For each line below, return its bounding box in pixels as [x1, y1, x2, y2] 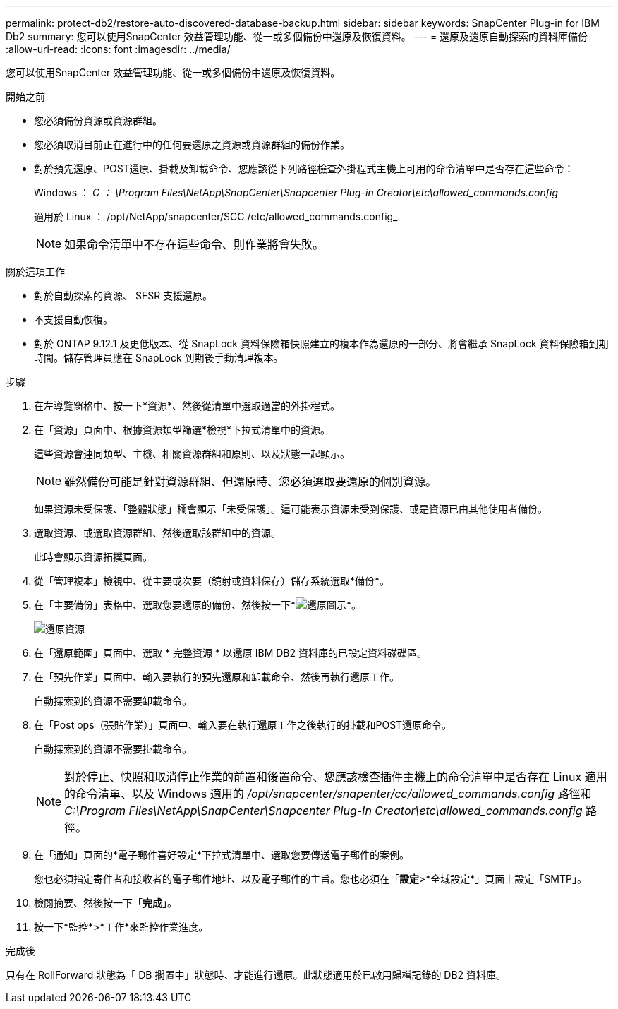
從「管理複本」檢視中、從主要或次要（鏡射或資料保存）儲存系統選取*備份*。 [34, 575, 390, 587]
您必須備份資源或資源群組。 [34, 114, 162, 126]
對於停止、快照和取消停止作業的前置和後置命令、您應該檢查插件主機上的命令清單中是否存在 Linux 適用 [64, 770, 607, 784]
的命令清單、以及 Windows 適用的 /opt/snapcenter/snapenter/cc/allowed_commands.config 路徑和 [64, 787, 592, 801]
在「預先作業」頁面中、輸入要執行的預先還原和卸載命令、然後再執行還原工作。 [34, 671, 399, 683]
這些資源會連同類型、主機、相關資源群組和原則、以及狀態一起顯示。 [34, 448, 350, 460]
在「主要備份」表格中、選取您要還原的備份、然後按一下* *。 [34, 599, 362, 611]
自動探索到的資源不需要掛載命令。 [34, 743, 192, 755]
